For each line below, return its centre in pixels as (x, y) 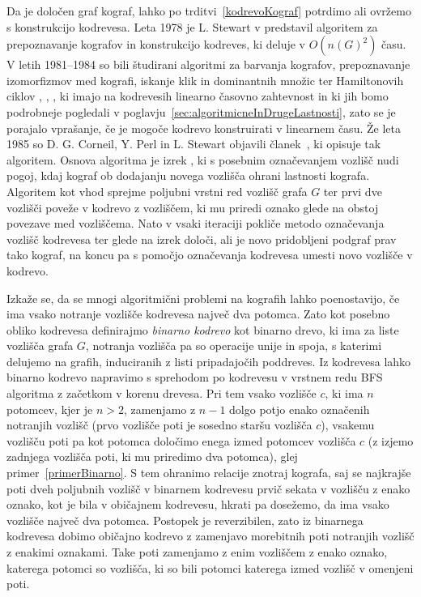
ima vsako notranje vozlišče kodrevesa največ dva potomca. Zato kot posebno (198, 314)
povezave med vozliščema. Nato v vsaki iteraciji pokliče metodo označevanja (196, 223)
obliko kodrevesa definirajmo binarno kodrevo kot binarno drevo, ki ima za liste (203, 329)
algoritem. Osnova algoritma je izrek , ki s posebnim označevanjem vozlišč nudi (203, 159)
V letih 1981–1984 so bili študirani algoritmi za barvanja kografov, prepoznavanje (208, 64)
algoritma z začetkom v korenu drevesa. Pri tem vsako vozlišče (162, 393)
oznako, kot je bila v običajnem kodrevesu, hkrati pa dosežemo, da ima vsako (198, 504)
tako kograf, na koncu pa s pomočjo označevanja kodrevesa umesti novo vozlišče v (210, 255)
